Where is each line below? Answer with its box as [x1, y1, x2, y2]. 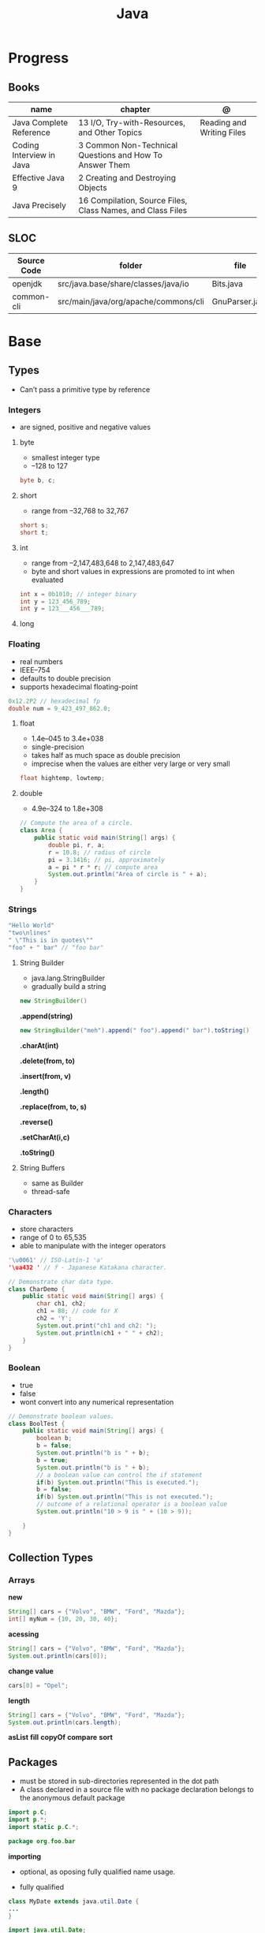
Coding [12, 140, 39, 151]
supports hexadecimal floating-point [19, 681, 138, 691]
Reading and [200, 118, 247, 128]
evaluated [31, 575, 64, 584]
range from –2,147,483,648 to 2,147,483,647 [31, 558, 175, 568]
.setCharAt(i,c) [19, 1133, 70, 1142]
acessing [8, 1629, 39, 1639]
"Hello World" [8, 922, 55, 930]
